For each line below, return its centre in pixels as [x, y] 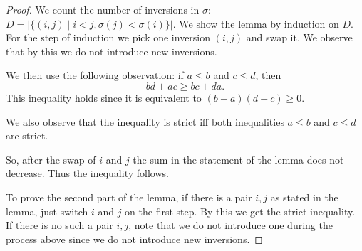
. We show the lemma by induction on [256, 23]
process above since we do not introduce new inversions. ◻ [134, 239]
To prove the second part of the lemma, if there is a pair [129, 197]
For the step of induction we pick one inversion [108, 37]
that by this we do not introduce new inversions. [112, 51]
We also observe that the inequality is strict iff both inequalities [145, 121]
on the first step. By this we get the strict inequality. [240, 211]
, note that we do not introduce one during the [231, 225]
